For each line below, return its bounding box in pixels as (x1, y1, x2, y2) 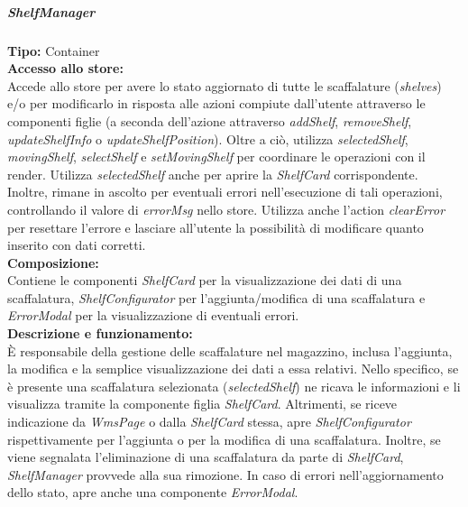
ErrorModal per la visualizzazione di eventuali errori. (7, 306, 299, 325)
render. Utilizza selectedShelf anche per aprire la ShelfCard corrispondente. (7, 164, 418, 183)
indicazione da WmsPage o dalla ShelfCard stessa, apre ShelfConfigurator (7, 412, 411, 431)
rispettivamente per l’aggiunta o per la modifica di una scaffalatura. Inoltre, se (7, 429, 441, 448)
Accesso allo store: (7, 59, 124, 78)
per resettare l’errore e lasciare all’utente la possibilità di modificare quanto (7, 217, 424, 236)
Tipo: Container (7, 41, 100, 60)
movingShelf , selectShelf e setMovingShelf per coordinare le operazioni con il (7, 147, 426, 166)
